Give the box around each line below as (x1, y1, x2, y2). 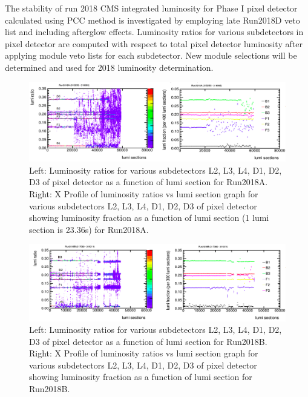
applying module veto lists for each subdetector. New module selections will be (5, 49, 297, 62)
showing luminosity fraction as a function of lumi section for (29, 370, 252, 383)
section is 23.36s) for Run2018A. (29, 223, 149, 235)
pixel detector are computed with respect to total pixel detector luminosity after (5, 37, 303, 50)
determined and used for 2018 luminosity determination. (5, 61, 214, 73)
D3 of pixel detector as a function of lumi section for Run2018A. (29, 176, 268, 188)
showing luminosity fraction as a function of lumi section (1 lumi (29, 211, 269, 224)
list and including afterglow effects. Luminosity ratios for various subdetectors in (5, 25, 304, 38)
